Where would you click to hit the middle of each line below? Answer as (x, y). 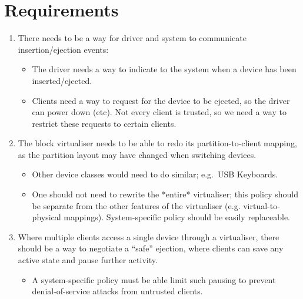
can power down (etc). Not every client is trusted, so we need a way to (159, 112)
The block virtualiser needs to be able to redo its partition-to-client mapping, (157, 143)
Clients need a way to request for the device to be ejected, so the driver (161, 100)
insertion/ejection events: (63, 49)
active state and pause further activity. (88, 260)
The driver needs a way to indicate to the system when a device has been (164, 69)
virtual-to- (262, 205)
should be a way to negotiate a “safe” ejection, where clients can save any (151, 248)
